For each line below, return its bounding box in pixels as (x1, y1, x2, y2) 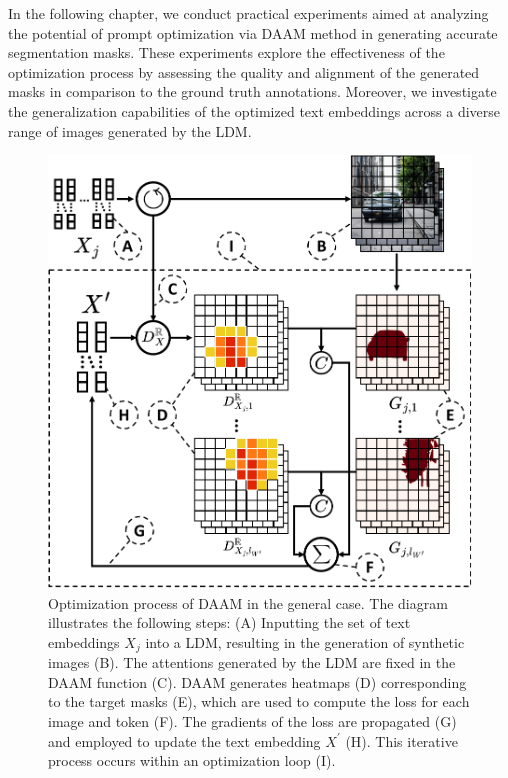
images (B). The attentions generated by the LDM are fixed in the (48, 652, 456, 673)
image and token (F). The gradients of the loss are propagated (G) (48, 710, 457, 731)
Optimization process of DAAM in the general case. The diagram (48, 592, 448, 613)
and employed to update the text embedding (48, 730, 321, 751)
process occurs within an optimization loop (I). (48, 750, 336, 771)
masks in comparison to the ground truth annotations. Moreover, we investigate (8, 81, 497, 102)
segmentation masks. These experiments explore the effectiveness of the (8, 42, 445, 63)
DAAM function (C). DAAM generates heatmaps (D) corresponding (48, 671, 467, 692)
